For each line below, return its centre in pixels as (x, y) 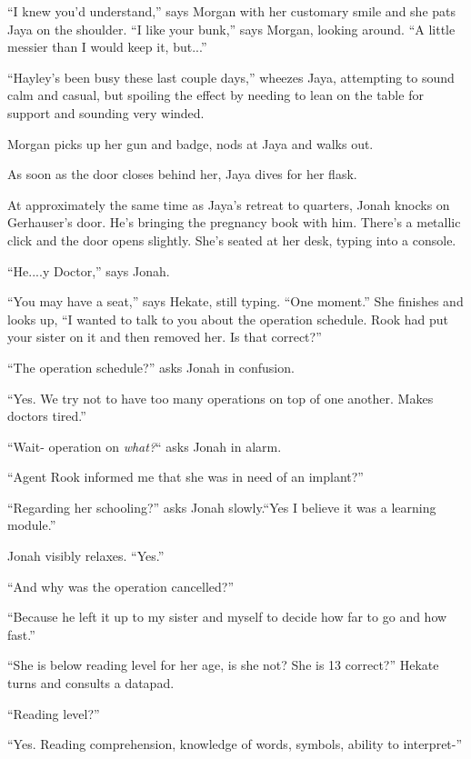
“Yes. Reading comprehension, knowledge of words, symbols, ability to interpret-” (235, 744)
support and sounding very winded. (106, 112)
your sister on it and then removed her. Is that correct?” (165, 337)
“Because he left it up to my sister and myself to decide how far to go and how (227, 617)
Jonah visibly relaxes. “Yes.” (86, 556)
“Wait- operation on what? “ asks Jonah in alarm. (145, 446)
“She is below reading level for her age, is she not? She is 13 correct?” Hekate (223, 665)
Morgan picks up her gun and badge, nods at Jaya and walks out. (190, 143)
